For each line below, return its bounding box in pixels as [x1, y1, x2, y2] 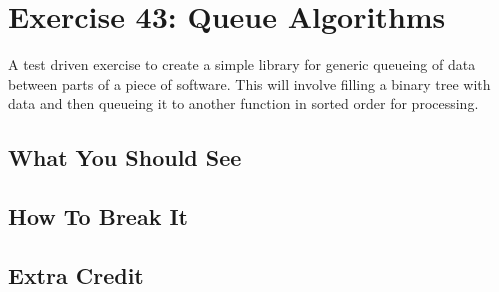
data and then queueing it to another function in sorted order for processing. [8, 93, 479, 114]
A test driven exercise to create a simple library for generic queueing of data [8, 54, 476, 75]
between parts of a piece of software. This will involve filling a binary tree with [8, 73, 491, 94]
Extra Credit [8, 259, 144, 290]
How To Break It [8, 201, 188, 232]
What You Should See [8, 142, 242, 173]
